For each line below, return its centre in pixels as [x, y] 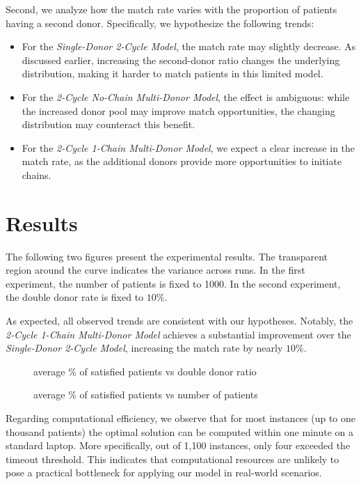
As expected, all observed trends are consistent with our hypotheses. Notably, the [179, 321]
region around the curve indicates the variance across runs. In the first [155, 270]
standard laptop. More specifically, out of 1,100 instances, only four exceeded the [178, 445]
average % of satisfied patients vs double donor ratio [145, 371]
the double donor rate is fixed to [75, 297]
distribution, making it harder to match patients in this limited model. [173, 73]
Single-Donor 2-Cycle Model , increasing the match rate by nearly [144, 348]
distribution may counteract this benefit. [109, 124]
